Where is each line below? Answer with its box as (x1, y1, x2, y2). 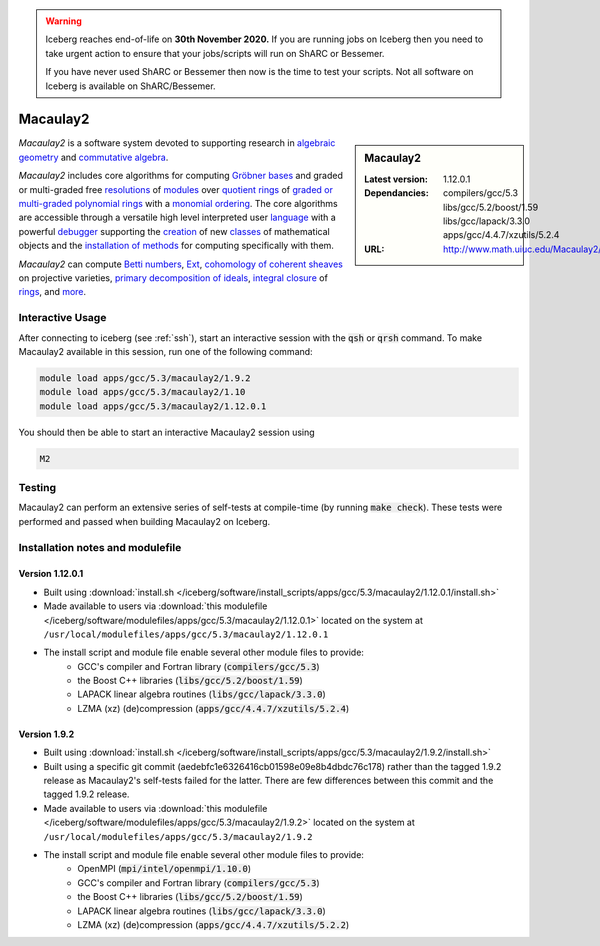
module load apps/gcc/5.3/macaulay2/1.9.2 (39, 372, 251, 384)
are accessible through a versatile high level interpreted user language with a (18, 211, 337, 224)
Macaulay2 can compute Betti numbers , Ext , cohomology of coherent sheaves (18, 258, 344, 270)
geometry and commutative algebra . (18, 151, 169, 163)
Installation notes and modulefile (18, 540, 182, 554)
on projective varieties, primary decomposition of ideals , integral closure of (18, 271, 329, 284)
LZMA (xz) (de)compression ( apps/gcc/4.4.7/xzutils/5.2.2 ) (77, 918, 350, 930)
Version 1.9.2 (18, 728, 75, 740)
